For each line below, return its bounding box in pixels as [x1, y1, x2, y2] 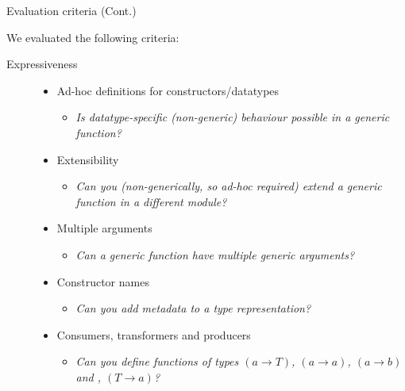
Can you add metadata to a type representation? [75, 300, 311, 316]
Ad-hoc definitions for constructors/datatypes [56, 82, 280, 98]
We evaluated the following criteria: [6, 29, 179, 45]
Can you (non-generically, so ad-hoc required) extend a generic [75, 178, 382, 194]
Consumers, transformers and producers [56, 326, 251, 343]
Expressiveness [6, 56, 78, 72]
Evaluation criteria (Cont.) [6, 2, 137, 18]
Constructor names [56, 273, 149, 289]
